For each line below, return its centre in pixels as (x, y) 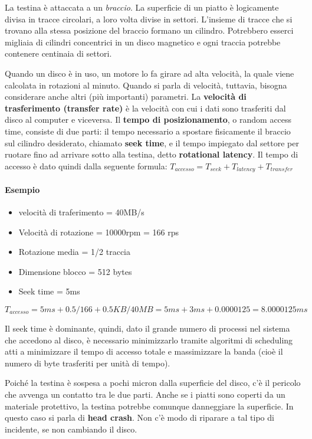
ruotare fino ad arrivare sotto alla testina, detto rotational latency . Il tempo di (152, 154)
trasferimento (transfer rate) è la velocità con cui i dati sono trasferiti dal (145, 108)
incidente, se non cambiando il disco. (71, 429)
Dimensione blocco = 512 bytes (75, 271)
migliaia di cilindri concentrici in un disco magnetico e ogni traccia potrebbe (143, 42)
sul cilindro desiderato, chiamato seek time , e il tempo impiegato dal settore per (152, 142)
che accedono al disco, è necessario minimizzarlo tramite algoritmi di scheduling (149, 340)
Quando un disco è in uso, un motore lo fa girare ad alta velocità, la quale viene (150, 73)
